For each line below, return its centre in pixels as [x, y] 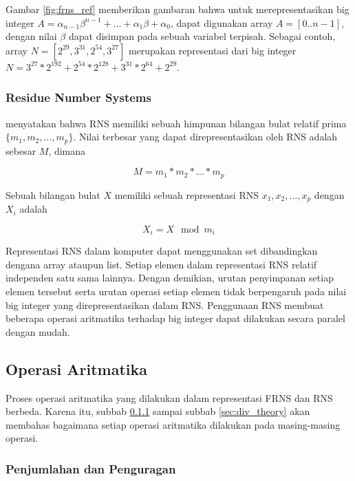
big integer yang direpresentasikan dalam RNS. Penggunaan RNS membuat [165, 304]
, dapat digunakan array [222, 22]
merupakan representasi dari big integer [212, 50]
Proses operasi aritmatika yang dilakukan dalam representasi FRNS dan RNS [169, 397]
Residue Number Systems [78, 97]
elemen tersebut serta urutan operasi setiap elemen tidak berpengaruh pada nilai [176, 291]
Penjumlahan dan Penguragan [91, 468]
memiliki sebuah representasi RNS [186, 194]
